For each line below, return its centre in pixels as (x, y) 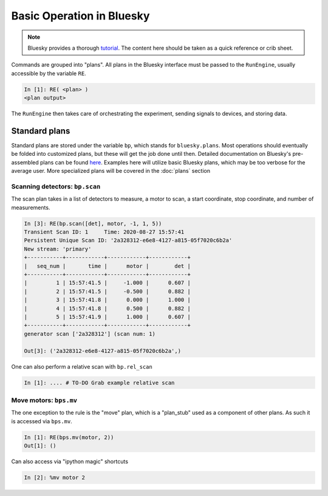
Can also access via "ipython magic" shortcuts (70, 461)
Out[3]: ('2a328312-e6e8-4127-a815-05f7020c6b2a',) (103, 351)
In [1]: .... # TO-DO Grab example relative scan (99, 383)
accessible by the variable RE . (49, 73)
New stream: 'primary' (58, 249)
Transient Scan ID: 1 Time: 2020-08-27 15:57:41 (104, 232)
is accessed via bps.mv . (42, 421)
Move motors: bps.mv (44, 400)
